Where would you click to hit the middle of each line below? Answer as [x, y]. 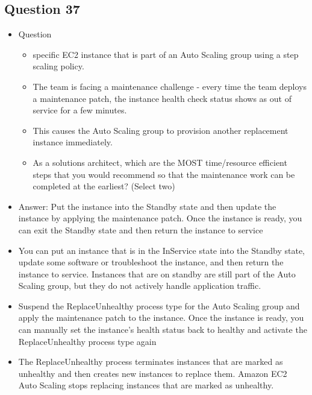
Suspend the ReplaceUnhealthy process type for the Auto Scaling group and [159, 305]
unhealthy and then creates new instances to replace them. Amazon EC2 [153, 373]
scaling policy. [58, 66]
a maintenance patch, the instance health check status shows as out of [162, 98]
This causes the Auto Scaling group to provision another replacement [161, 130]
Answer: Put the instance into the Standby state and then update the [147, 206]
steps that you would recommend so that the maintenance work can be [164, 174]
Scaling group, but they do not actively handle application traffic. [140, 286]
